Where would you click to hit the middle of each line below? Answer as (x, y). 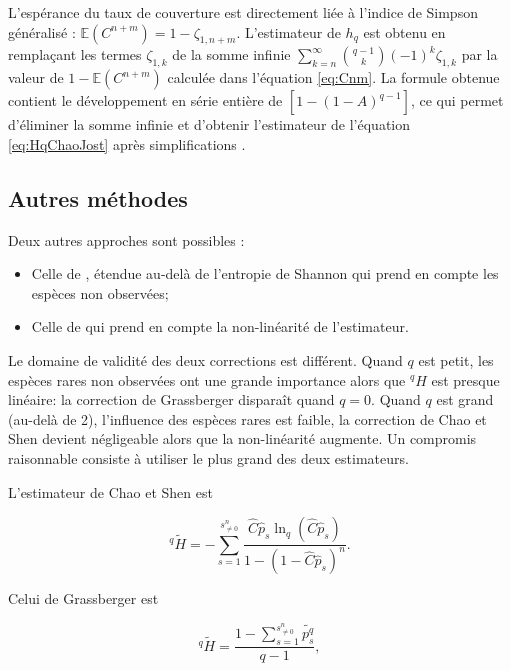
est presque (465, 379)
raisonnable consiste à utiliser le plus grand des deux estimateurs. (208, 457)
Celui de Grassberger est (83, 598)
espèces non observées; (100, 292)
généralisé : (42, 31)
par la (479, 54)
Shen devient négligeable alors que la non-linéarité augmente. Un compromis (242, 438)
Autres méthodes (98, 197)
